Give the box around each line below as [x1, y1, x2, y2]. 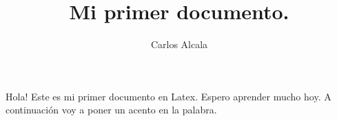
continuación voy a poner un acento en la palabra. [6, 102, 217, 117]
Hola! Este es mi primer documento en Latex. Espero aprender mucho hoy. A [6, 89, 331, 103]
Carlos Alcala [150, 37, 208, 52]
